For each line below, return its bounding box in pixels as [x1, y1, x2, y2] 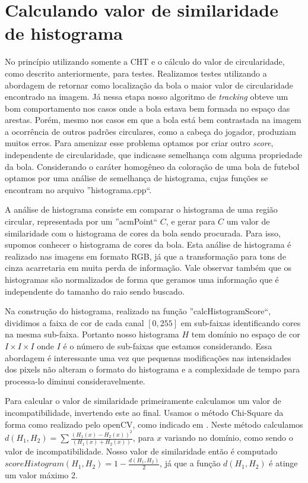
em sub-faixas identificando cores [180, 316, 301, 329]
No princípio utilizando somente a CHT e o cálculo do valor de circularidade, [5, 55, 285, 68]
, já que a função [160, 457, 221, 469]
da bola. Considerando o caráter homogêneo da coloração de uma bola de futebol [5, 160, 300, 172]
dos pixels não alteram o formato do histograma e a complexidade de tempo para [5, 363, 300, 375]
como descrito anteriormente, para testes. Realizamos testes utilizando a [5, 67, 267, 79]
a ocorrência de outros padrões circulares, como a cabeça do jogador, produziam [5, 125, 296, 137]
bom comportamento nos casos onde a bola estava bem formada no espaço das [5, 102, 290, 114]
